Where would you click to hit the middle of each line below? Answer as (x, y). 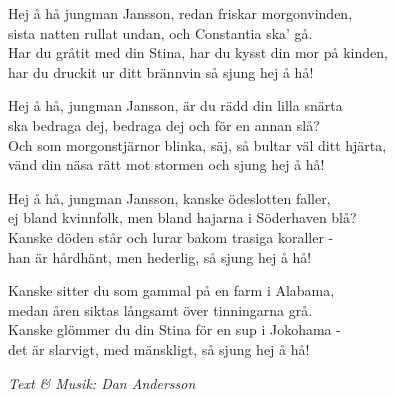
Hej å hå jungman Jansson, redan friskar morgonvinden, (180, 13)
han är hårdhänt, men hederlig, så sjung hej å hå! (160, 256)
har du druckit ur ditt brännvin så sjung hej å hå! (161, 71)
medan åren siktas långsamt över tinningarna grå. (160, 309)
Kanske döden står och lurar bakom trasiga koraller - (171, 236)
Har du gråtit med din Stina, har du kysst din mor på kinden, (198, 52)
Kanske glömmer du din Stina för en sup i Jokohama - (174, 329)
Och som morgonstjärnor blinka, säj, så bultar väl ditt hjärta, (197, 144)
